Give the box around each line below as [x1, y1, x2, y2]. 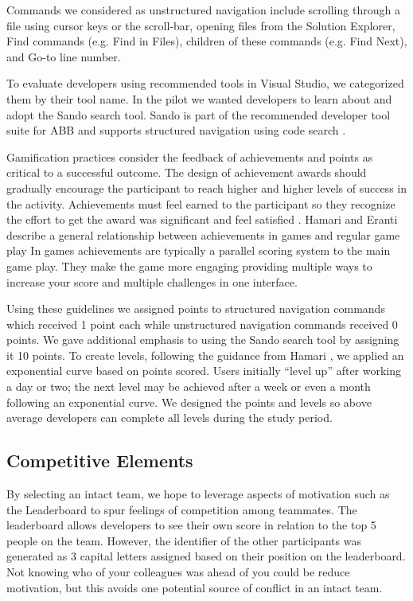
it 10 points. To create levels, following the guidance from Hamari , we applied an [6, 346, 404, 363]
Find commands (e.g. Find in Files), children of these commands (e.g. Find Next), [6, 33, 407, 49]
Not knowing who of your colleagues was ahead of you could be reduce [6, 564, 350, 580]
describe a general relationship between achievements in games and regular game [6, 226, 400, 243]
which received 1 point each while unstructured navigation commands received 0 [6, 315, 398, 332]
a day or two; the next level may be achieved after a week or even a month [6, 378, 371, 395]
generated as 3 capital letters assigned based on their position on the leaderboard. [6, 548, 406, 564]
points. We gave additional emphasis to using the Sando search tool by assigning [6, 331, 399, 348]
